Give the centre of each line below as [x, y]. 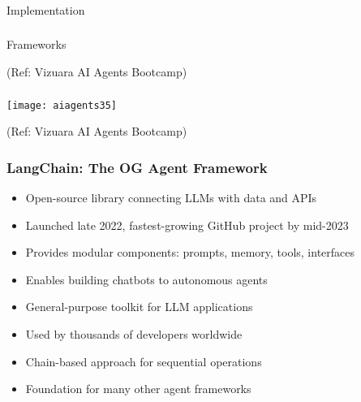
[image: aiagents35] [62, 105]
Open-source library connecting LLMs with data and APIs [171, 198]
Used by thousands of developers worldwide [134, 333]
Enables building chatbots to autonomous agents [146, 279]
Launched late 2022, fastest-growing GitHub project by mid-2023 [187, 225]
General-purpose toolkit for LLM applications [139, 307]
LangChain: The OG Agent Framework [137, 167]
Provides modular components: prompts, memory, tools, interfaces [190, 252]
